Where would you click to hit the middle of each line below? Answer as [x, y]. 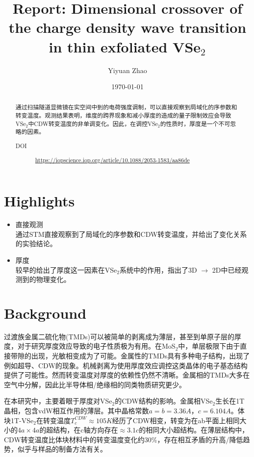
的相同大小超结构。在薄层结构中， [194, 430]
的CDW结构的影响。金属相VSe [164, 401]
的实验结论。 [36, 243]
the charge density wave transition [127, 27]
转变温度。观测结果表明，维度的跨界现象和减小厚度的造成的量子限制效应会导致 [123, 115]
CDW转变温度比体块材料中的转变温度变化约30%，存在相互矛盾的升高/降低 [124, 439]
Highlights [39, 201]
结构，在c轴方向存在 [86, 430]
